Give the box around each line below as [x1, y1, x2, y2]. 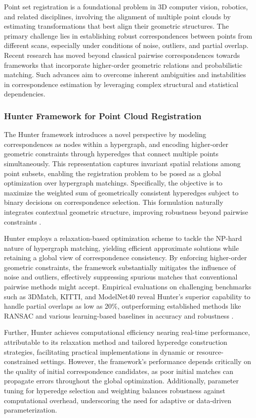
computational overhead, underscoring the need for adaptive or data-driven [4, 395, 232, 405]
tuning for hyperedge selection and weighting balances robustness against [4, 385, 225, 395]
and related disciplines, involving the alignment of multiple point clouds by [4, 11, 231, 21]
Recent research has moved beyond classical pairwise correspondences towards [4, 49, 240, 60]
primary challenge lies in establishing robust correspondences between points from [4, 30, 253, 41]
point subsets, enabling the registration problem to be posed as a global [4, 168, 221, 178]
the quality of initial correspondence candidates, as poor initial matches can [4, 366, 234, 376]
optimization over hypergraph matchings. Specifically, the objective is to [4, 178, 223, 188]
